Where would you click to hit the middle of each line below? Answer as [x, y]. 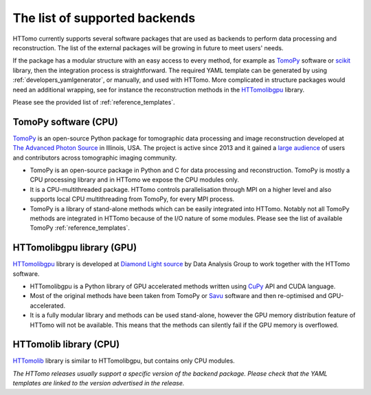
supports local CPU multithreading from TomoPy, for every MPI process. [132, 199]
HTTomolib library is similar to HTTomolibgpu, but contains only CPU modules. [124, 361]
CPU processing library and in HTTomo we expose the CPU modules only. [135, 180]
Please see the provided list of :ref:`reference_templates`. [94, 102]
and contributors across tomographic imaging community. [95, 158]
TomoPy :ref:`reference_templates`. [80, 228]
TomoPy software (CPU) [65, 121]
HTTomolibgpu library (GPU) [75, 248]
